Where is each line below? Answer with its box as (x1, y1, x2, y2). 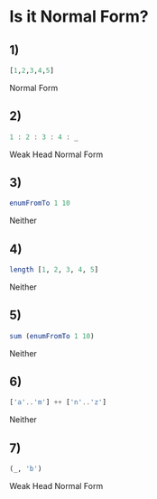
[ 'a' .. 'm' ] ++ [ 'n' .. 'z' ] (9, 398, 106, 407)
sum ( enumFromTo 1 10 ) (9, 331, 95, 340)
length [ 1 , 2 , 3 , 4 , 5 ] (9, 265, 99, 274)
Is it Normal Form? (9, 6, 149, 27)
